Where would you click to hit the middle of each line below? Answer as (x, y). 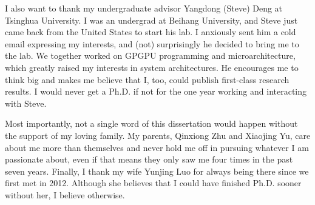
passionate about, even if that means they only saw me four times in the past (149, 159)
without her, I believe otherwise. (65, 194)
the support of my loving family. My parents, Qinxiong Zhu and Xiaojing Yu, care (158, 135)
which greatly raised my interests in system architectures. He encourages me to (152, 67)
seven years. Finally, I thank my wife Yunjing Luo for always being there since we (157, 171)
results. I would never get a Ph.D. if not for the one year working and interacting (156, 91)
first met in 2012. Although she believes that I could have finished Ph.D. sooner (153, 183)
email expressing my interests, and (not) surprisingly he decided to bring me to (152, 43)
